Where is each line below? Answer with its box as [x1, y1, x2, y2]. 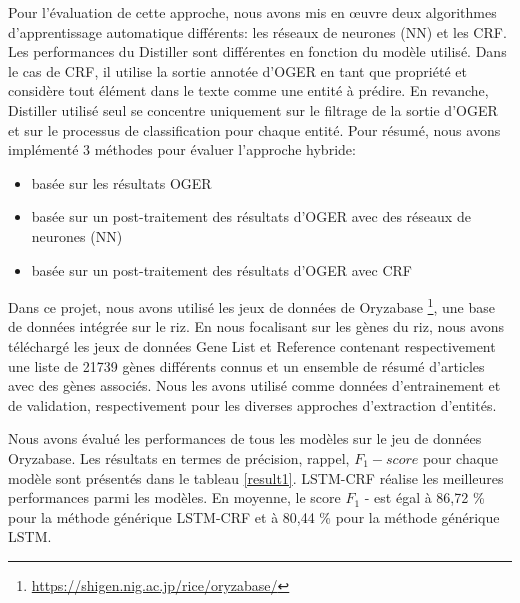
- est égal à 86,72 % [364, 487, 485, 508]
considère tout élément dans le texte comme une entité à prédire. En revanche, [8, 80, 489, 101]
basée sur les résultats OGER [31, 172, 212, 193]
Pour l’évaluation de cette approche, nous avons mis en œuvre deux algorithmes [8, 2, 497, 22]
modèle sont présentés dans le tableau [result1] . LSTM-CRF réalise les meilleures [8, 467, 504, 488]
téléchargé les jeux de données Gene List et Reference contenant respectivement [8, 335, 496, 356]
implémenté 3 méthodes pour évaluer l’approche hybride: [8, 139, 356, 160]
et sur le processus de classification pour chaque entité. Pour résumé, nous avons [8, 119, 501, 140]
